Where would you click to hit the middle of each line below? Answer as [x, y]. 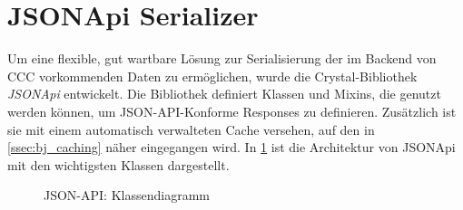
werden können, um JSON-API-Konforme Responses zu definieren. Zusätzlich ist [232, 111]
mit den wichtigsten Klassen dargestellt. [118, 164]
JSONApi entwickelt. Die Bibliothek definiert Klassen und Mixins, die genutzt [224, 94]
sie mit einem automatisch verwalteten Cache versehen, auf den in [191, 129]
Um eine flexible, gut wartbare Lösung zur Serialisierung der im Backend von [222, 58]
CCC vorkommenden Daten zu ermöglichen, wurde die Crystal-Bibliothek [212, 76]
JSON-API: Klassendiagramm [127, 195]
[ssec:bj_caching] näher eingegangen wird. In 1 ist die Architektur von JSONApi [231, 147]
